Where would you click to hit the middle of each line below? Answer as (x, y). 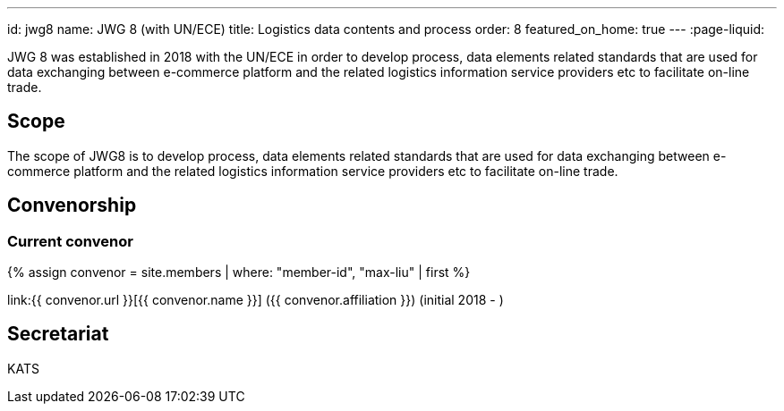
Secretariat (58, 334)
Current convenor (70, 241)
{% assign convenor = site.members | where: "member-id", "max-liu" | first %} (239, 273)
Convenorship (72, 205)
